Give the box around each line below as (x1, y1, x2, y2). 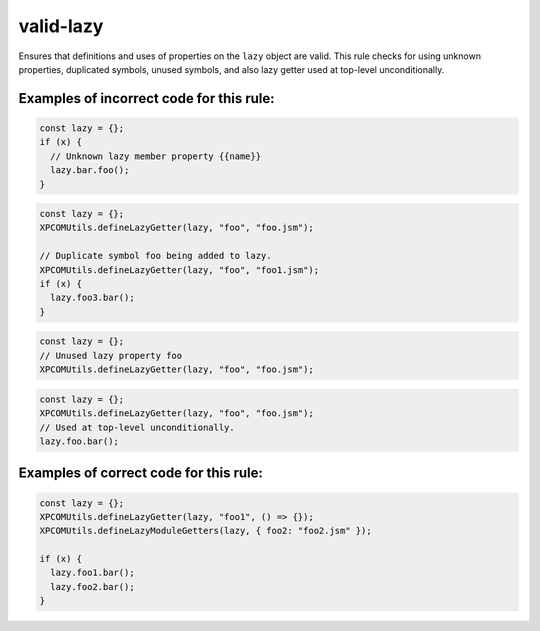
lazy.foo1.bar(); (50, 567, 135, 579)
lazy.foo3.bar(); (50, 292, 135, 304)
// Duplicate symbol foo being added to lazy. (39, 250, 272, 262)
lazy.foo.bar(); (39, 435, 120, 447)
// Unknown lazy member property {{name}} (50, 150, 262, 162)
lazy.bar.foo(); (50, 165, 130, 176)
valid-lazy (18, 15, 104, 37)
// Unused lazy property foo (39, 350, 183, 361)
